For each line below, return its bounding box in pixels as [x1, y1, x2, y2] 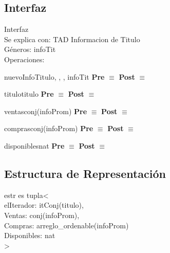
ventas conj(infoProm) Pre [4, 105, 87, 116]
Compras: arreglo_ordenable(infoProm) [4, 220, 129, 230]
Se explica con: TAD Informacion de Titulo [4, 33, 140, 44]
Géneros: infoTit [4, 44, 56, 55]
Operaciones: [4, 53, 45, 64]
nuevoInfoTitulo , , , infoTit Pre [4, 71, 105, 82]
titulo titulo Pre [4, 88, 54, 99]
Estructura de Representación [4, 165, 166, 181]
